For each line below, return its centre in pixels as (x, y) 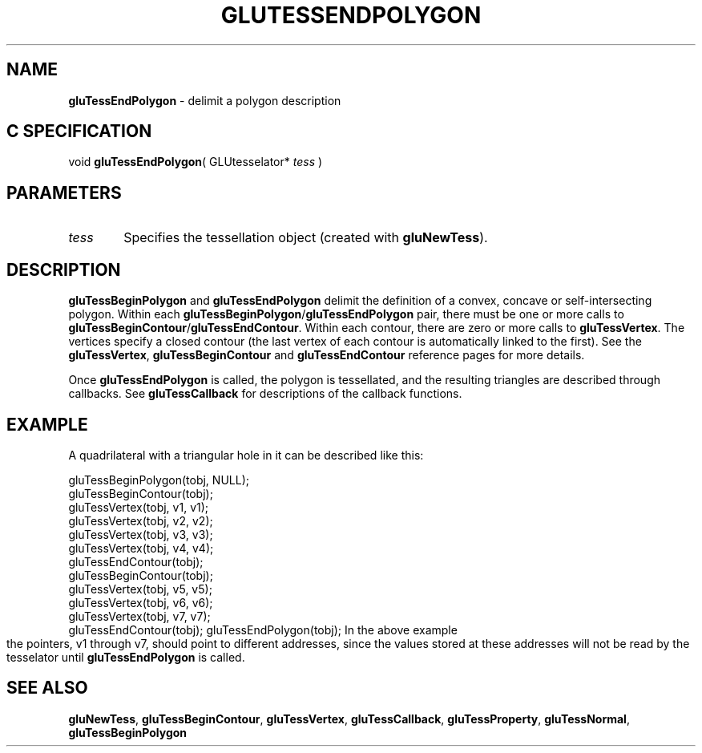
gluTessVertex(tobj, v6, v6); (141, 602)
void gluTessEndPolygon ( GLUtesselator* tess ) (196, 162)
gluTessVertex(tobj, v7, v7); (139, 616)
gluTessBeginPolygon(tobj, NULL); (159, 480)
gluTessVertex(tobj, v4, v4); (141, 548)
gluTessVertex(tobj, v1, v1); (139, 507)
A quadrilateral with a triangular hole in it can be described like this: (246, 455)
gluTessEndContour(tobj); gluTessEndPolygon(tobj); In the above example (263, 630)
